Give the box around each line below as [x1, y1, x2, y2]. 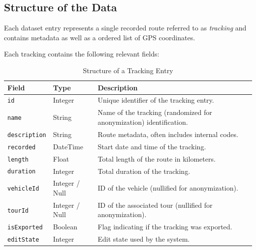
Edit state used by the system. [97, 234, 190, 244]
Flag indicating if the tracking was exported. [97, 222, 232, 232]
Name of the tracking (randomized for [97, 107, 212, 117]
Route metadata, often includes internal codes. [97, 129, 238, 139]
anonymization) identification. [97, 116, 188, 127]
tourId [7, 207, 29, 214]
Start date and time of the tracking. [97, 141, 206, 151]
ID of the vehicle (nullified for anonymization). [97, 183, 238, 193]
